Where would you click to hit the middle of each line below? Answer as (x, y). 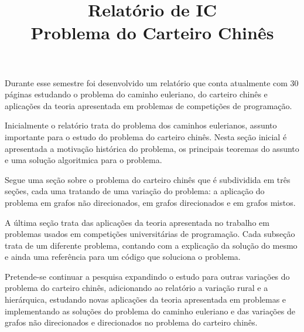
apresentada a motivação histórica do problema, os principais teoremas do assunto (152, 148)
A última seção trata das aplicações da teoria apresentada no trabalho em (137, 222)
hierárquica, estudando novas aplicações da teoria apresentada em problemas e (146, 299)
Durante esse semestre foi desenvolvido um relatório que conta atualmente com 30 (152, 82)
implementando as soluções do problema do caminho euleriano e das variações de (150, 311)
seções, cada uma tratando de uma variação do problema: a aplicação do (135, 191)
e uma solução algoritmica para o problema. (83, 160)
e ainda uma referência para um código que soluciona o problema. (123, 257)
